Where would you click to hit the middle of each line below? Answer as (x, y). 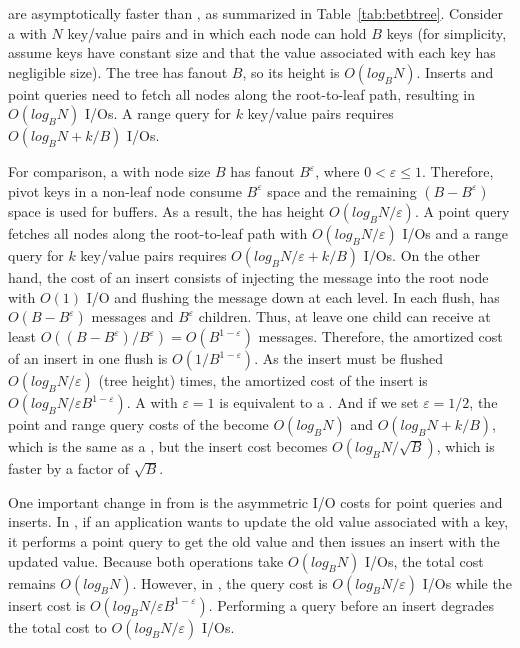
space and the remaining (342, 190)
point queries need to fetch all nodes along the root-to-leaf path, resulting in (242, 93)
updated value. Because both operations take (146, 560)
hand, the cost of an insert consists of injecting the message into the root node (248, 276)
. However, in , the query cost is (230, 582)
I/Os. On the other (422, 254)
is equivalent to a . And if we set (319, 402)
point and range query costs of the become (138, 424)
